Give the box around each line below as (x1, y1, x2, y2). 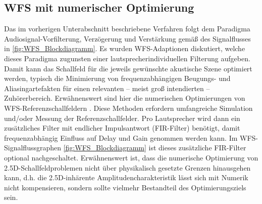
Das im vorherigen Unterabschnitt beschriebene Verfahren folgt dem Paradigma (4, 23, 250, 34)
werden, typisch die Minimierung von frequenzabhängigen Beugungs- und (4, 73, 231, 84)
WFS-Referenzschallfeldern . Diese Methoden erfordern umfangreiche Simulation (4, 102, 253, 113)
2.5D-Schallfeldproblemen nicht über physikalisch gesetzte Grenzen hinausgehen (4, 162, 251, 173)
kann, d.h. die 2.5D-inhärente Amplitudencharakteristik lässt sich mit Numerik (4, 172, 248, 183)
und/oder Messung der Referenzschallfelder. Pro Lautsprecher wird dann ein (4, 112, 240, 123)
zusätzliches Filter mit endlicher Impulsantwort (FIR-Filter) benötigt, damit (4, 123, 240, 133)
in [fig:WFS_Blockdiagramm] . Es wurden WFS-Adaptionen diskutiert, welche (4, 43, 245, 54)
